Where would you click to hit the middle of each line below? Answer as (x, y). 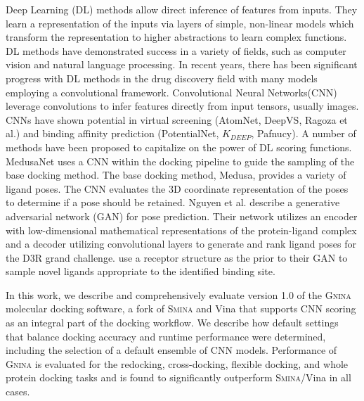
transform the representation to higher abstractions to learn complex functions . (176, 37)
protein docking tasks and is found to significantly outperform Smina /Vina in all (178, 377)
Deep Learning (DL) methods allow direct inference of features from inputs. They (182, 9)
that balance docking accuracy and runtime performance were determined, (166, 336)
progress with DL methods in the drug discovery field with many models (162, 78)
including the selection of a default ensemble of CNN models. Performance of (171, 350)
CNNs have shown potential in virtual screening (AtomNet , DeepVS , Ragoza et (177, 119)
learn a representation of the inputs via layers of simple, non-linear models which (180, 23)
